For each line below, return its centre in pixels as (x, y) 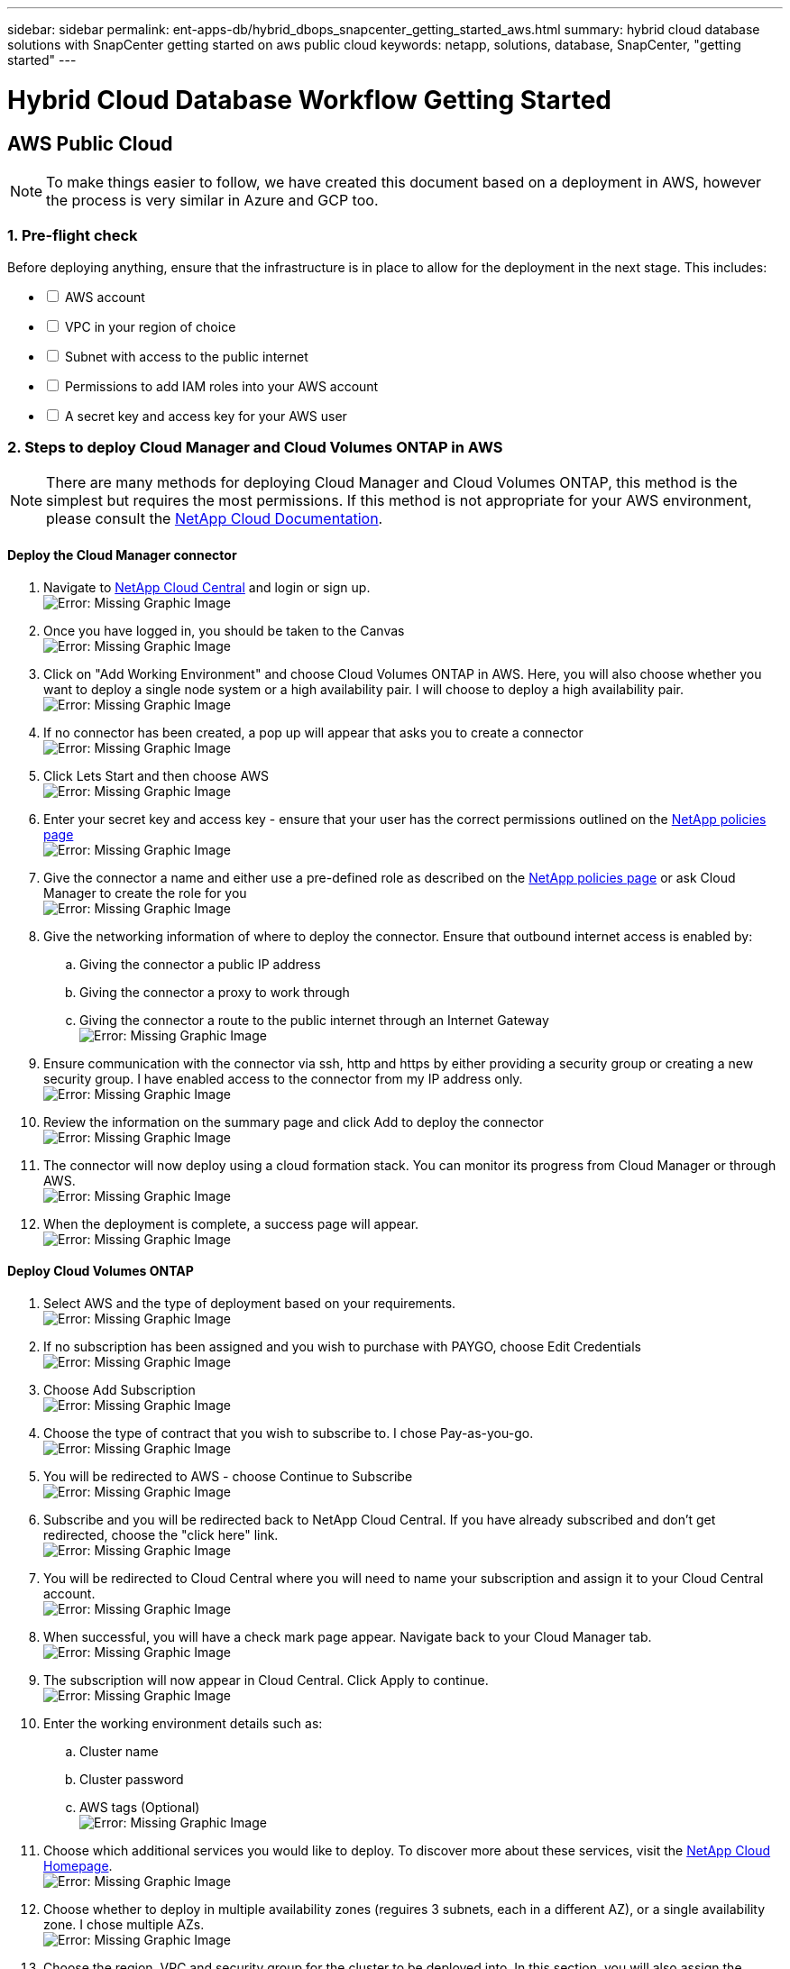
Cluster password (132, 1779)
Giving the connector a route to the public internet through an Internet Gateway (314, 1020)
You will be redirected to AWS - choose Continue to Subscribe (228, 1476)
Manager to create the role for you (145, 893)
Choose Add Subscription (119, 1389)
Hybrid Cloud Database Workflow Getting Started (310, 100)
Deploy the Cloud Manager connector (122, 555)
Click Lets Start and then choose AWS (156, 775)
